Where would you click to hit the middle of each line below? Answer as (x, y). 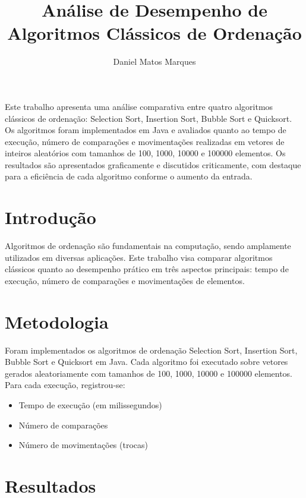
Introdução (51, 217)
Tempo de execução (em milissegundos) (90, 405)
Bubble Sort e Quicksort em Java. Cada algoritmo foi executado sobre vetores (146, 362)
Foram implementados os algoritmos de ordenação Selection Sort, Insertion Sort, (151, 350)
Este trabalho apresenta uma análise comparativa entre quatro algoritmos (139, 106)
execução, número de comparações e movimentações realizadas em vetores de (145, 141)
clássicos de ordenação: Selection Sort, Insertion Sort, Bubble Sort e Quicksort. (149, 118)
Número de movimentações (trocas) (83, 445)
